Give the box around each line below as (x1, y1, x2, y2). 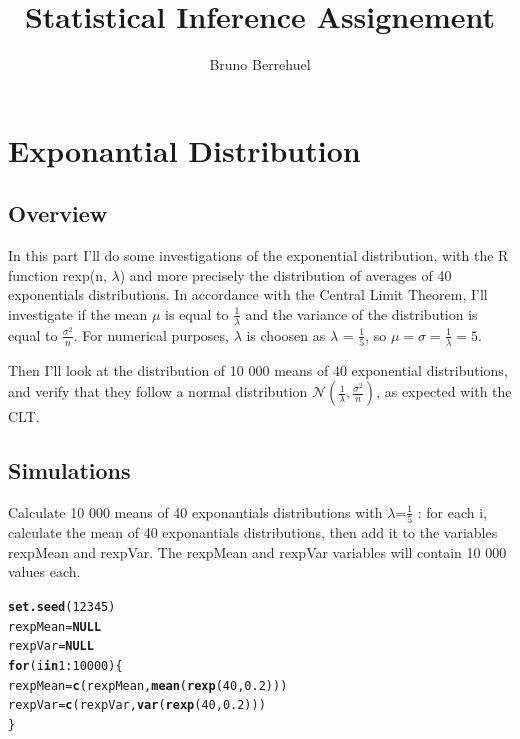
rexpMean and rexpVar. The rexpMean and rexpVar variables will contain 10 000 (8, 541, 507, 562)
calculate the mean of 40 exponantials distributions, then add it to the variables (8, 522, 498, 543)
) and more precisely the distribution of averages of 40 (119, 264, 452, 285)
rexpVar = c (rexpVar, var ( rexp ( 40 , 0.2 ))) (8, 698, 266, 713)
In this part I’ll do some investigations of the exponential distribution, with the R (8, 245, 509, 266)
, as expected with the (376, 381, 512, 402)
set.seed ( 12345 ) (8, 600, 116, 615)
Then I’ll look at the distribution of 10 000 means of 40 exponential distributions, (8, 359, 508, 380)
